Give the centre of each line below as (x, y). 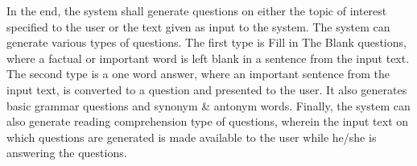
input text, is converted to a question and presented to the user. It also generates (207, 89)
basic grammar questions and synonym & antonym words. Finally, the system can (208, 105)
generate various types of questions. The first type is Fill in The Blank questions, (206, 42)
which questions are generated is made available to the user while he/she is (192, 137)
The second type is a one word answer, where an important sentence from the (198, 74)
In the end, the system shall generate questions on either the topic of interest (197, 10)
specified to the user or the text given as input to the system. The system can (198, 26)
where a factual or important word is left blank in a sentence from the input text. (208, 58)
